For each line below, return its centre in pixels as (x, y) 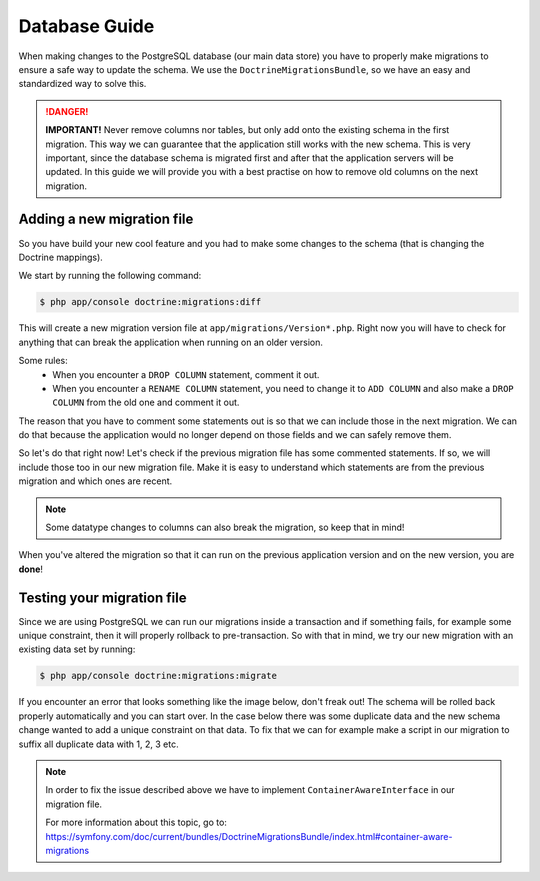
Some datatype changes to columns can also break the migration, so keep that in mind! (225, 527)
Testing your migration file (102, 597)
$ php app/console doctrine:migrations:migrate (158, 676)
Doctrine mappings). (61, 257)
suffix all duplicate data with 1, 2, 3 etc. (98, 744)
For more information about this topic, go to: (136, 822)
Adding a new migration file (106, 219)
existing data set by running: (77, 649)
